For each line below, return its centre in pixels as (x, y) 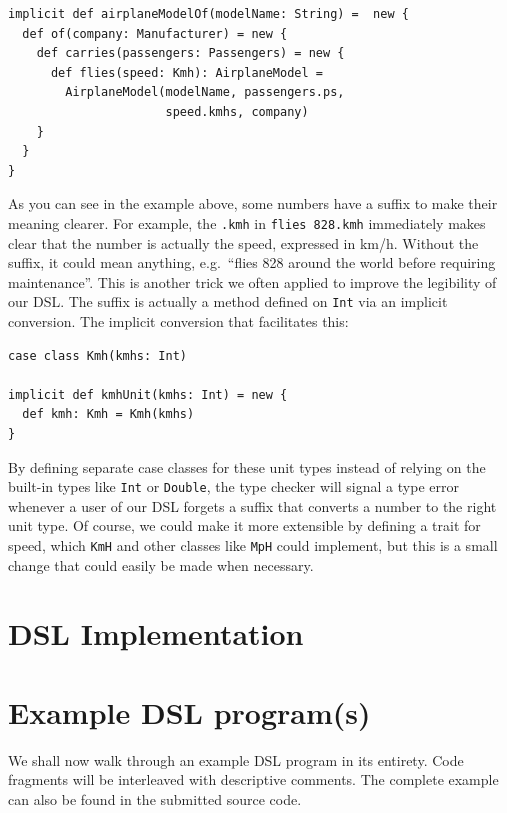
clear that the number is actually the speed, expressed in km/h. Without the (243, 242)
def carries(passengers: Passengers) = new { (190, 53)
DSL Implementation (156, 633)
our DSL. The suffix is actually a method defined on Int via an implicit (228, 301)
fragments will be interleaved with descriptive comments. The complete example (253, 779)
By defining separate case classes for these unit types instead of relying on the (247, 466)
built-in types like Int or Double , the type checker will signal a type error (233, 486)
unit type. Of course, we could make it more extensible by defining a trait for (244, 525)
